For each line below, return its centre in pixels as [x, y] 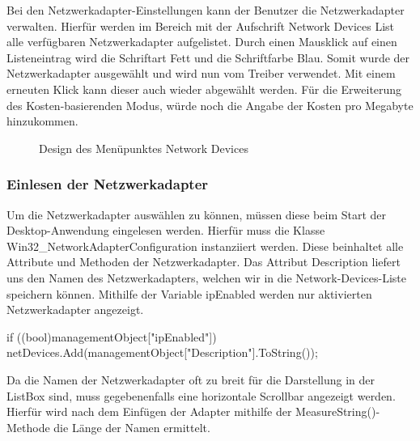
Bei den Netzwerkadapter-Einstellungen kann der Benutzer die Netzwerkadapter [206, 10]
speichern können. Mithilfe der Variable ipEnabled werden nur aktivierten [189, 293]
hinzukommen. [42, 121]
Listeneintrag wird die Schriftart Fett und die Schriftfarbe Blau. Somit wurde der [208, 57]
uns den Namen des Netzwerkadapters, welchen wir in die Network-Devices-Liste [206, 277]
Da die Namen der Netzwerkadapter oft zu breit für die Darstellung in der [191, 379]
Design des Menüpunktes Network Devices [144, 148]
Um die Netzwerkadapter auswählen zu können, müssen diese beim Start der [197, 214]
